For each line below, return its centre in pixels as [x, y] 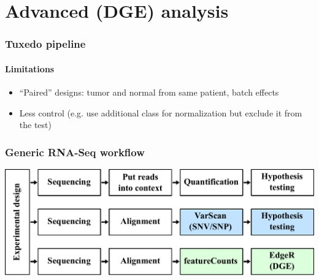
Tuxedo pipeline [45, 44]
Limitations [30, 68]
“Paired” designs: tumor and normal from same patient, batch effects [149, 92]
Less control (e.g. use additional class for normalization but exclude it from [161, 112]
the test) [35, 125]
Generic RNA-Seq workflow [75, 152]
